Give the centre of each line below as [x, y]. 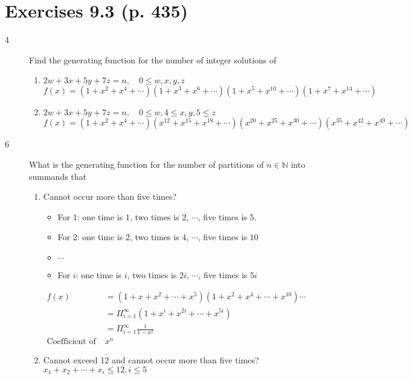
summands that [58, 176]
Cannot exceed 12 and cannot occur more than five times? [151, 360]
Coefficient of [71, 342]
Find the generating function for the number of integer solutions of [153, 59]
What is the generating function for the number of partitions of [146, 164]
